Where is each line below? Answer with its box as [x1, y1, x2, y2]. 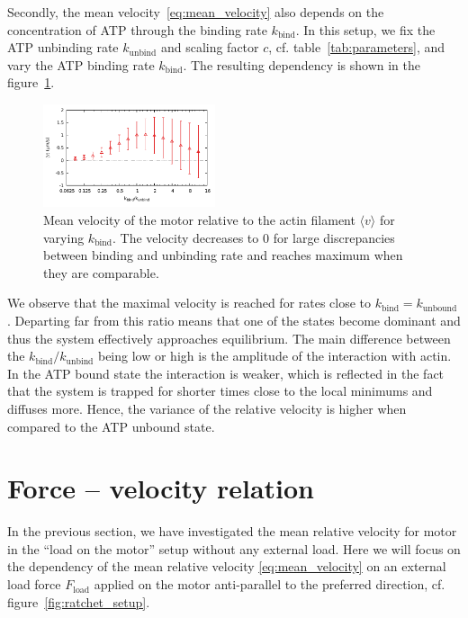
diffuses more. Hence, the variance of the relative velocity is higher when [7, 399, 407, 417]
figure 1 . [7, 73, 55, 92]
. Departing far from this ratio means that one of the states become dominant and [7, 311, 461, 329]
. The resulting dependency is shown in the [183, 55, 421, 74]
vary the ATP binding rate [7, 55, 155, 74]
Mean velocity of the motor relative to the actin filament [43, 210, 355, 229]
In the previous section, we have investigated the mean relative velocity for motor [7, 522, 457, 541]
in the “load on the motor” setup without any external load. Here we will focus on [7, 539, 461, 558]
